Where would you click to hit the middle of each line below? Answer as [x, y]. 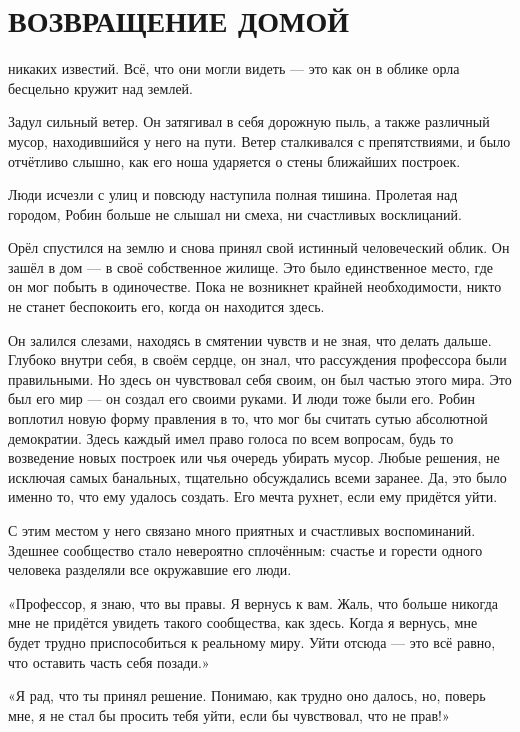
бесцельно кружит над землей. [101, 87]
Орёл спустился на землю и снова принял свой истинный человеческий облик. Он [259, 247]
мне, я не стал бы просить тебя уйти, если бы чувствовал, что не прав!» [229, 714]
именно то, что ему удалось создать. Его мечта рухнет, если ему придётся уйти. [253, 496]
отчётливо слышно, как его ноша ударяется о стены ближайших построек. [234, 160]
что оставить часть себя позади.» [109, 661]
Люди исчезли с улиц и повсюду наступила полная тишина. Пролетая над [233, 194]
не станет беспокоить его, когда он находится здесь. [166, 306]
